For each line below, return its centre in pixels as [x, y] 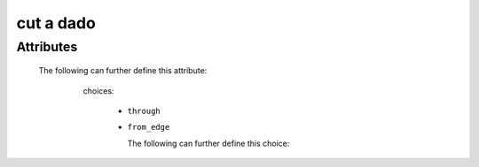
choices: [98, 91]
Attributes [47, 47]
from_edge [149, 127]
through [144, 111]
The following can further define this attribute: [123, 71]
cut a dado [56, 23]
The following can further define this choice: [208, 143]
